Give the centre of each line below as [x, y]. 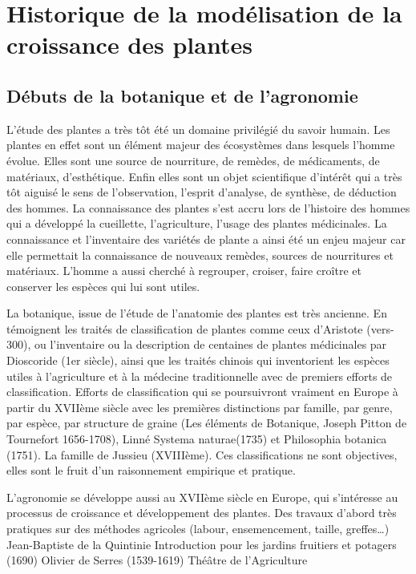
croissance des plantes [129, 44]
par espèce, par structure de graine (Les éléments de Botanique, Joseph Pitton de [207, 423]
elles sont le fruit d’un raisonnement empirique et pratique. [151, 470]
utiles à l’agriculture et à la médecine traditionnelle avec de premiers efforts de [200, 376]
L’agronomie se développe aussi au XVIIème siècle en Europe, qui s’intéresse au [202, 497]
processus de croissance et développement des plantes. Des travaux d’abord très [202, 513]
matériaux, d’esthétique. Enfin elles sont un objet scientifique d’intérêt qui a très [204, 176]
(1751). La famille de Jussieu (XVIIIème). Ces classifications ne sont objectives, [202, 454]
